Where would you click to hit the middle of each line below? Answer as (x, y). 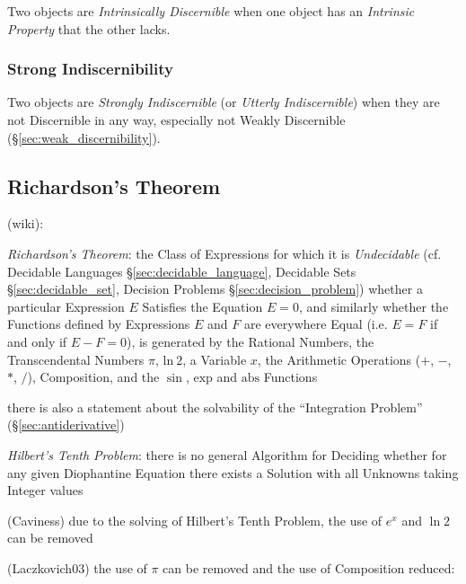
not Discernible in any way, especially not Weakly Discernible (176, 119)
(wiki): (26, 223)
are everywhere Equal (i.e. (316, 324)
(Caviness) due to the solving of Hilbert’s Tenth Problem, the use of (195, 520)
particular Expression (66, 306)
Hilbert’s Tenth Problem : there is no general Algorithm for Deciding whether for (227, 454)
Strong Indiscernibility (90, 69)
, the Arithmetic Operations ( (339, 359)
